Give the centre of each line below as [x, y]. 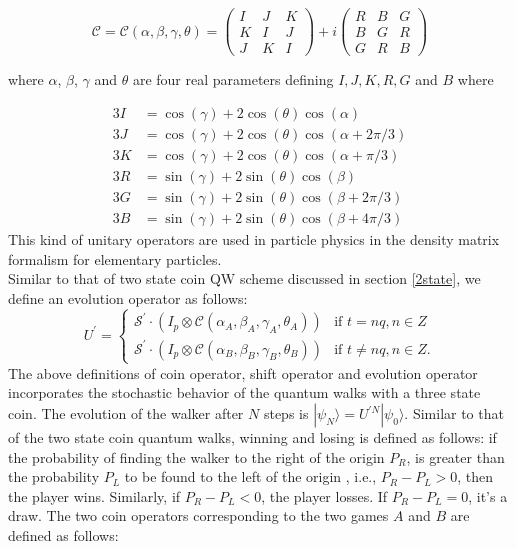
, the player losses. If [324, 495]
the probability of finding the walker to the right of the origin [196, 456]
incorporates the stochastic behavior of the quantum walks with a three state [244, 392]
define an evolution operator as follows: [128, 297]
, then [475, 476]
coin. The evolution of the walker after [126, 413]
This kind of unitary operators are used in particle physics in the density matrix [254, 238]
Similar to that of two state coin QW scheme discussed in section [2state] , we [244, 278]
